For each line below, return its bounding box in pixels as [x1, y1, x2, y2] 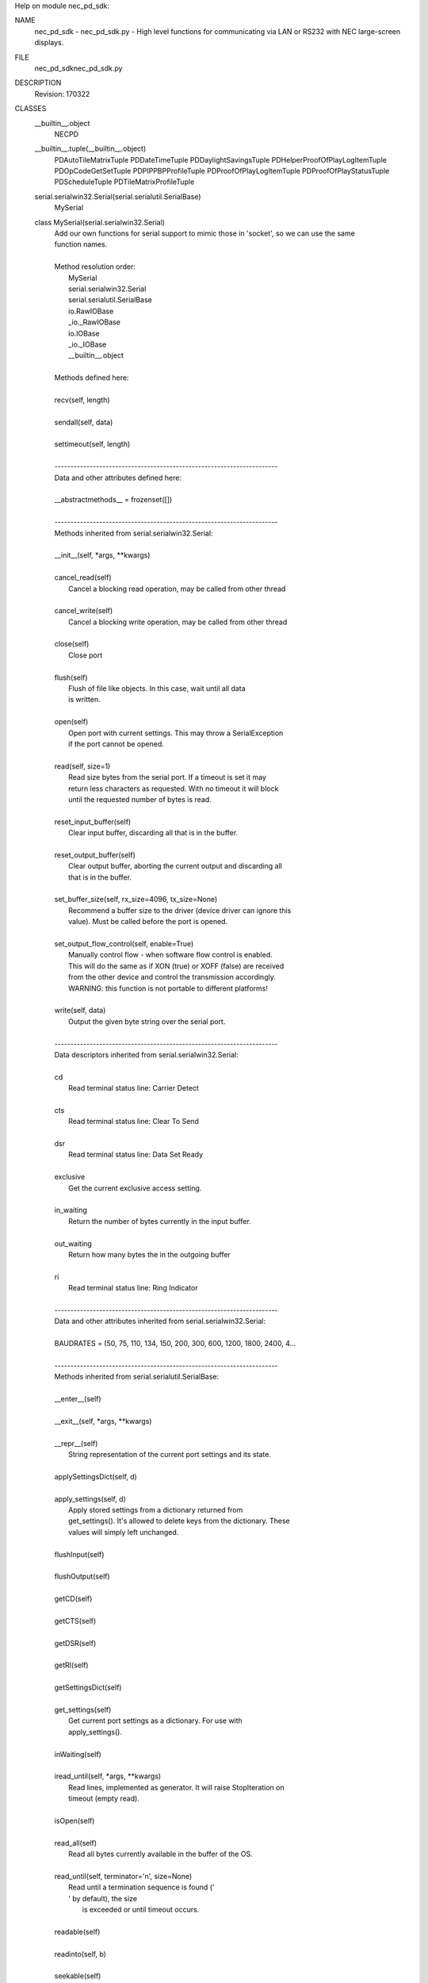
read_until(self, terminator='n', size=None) [54, 1871, 193, 1881]
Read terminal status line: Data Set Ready [68, 1150, 204, 1160]
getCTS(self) [54, 1616, 97, 1625]
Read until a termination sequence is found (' [68, 1882, 215, 1892]
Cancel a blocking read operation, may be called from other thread [68, 584, 286, 593]
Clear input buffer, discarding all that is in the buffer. [68, 828, 238, 838]
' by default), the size [68, 1893, 138, 1903]
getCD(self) [54, 1594, 93, 1604]
